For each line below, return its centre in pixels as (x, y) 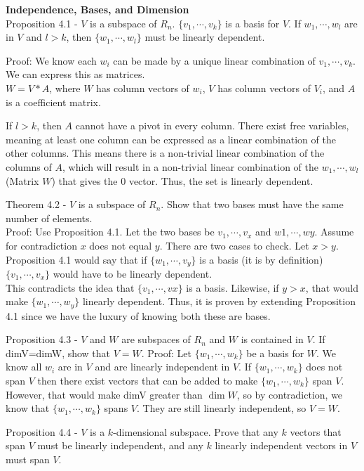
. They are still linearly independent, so (222, 408)
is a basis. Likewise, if (232, 287)
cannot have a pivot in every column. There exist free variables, (212, 125)
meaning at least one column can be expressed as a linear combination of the (171, 139)
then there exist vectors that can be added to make (148, 380)
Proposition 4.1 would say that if (76, 259)
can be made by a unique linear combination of (214, 60)
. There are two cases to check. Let (234, 245)
